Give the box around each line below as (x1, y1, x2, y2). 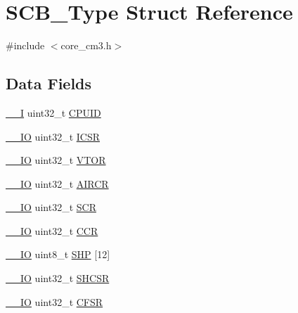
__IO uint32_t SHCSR (6, 271, 110, 286)
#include (6, 38, 45, 53)
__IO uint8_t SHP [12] (6, 247, 110, 262)
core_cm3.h (60, 38, 112, 53)
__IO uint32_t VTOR (6, 153, 106, 167)
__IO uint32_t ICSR (6, 129, 100, 143)
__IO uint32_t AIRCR (6, 176, 109, 191)
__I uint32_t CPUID (6, 105, 101, 120)
